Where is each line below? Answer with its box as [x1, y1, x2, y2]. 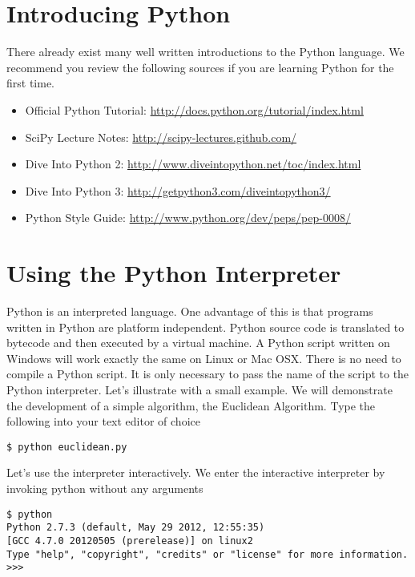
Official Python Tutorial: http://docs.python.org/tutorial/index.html [25, 101, 364, 118]
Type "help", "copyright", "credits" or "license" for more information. [6, 548, 409, 560]
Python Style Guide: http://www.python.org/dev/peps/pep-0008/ [25, 209, 351, 226]
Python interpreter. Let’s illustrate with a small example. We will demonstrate [6, 381, 393, 397]
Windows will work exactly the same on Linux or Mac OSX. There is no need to [6, 349, 401, 366]
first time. [6, 75, 55, 91]
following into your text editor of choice [6, 413, 200, 430]
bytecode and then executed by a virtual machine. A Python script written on [6, 334, 390, 351]
